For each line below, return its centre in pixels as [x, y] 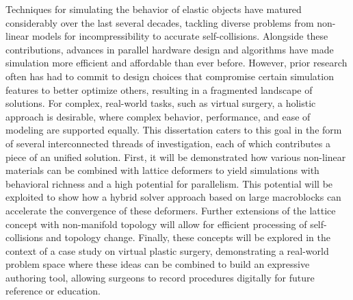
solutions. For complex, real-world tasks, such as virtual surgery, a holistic [161, 103]
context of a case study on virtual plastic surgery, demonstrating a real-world [167, 250]
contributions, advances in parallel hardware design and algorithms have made [170, 49]
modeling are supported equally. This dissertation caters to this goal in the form [174, 130]
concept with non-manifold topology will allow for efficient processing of [156, 224]
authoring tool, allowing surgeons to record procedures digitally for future [160, 277]
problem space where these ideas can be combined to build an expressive [158, 264]
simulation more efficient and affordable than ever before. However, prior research [176, 63]
